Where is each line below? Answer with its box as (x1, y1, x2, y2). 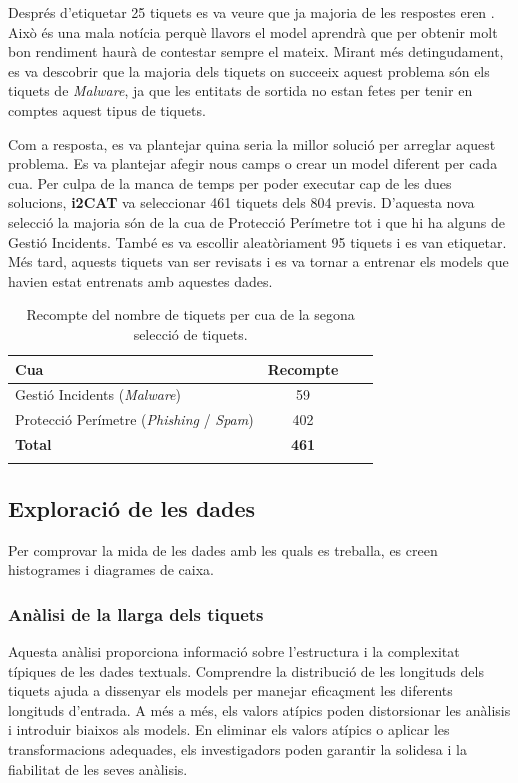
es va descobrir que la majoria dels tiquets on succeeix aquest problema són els (8, 60, 490, 81)
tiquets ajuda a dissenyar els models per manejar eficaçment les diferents (8, 680, 453, 701)
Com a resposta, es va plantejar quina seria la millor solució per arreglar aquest (8, 133, 496, 154)
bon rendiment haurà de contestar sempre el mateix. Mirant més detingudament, (8, 41, 504, 62)
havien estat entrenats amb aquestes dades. (8, 270, 273, 291)
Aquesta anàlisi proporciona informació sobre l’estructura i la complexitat (8, 640, 460, 661)
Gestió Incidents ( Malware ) (15, 384, 181, 405)
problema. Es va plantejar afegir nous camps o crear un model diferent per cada (8, 153, 498, 174)
